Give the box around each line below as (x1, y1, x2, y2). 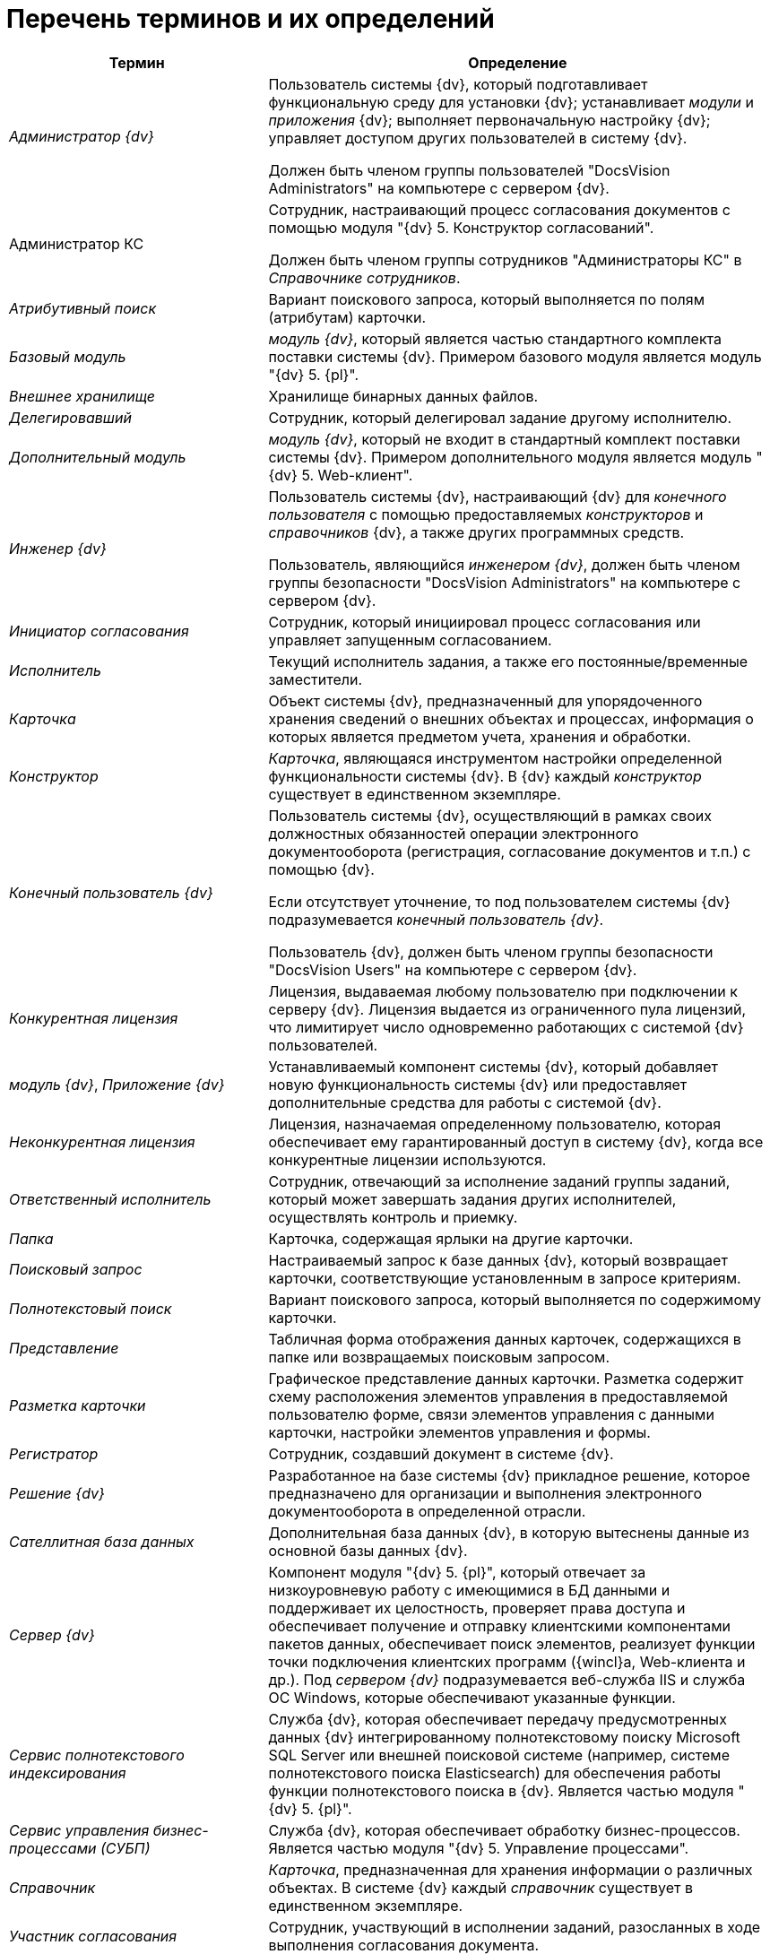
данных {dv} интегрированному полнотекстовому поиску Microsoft (268, 1727, 740, 1746)
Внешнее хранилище (9, 386, 156, 405)
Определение (468, 53, 567, 72)
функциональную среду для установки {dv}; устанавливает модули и (268, 92, 754, 111)
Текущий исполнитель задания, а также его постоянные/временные (268, 652, 748, 670)
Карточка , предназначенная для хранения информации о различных (268, 1860, 753, 1879)
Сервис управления (9, 1820, 150, 1839)
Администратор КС (9, 234, 144, 253)
